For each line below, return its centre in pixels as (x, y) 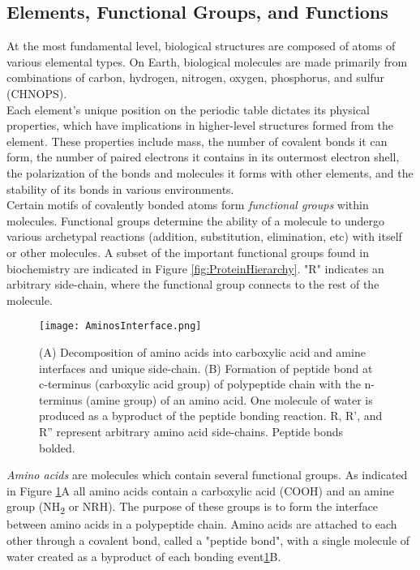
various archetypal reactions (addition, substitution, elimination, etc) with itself (204, 236)
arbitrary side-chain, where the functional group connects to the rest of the (193, 284)
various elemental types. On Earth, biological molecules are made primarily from (207, 61)
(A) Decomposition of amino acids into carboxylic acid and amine (202, 351)
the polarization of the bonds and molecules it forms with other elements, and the (210, 172)
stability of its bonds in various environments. (120, 189)
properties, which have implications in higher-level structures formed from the (200, 125)
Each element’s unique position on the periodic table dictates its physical (188, 109)
